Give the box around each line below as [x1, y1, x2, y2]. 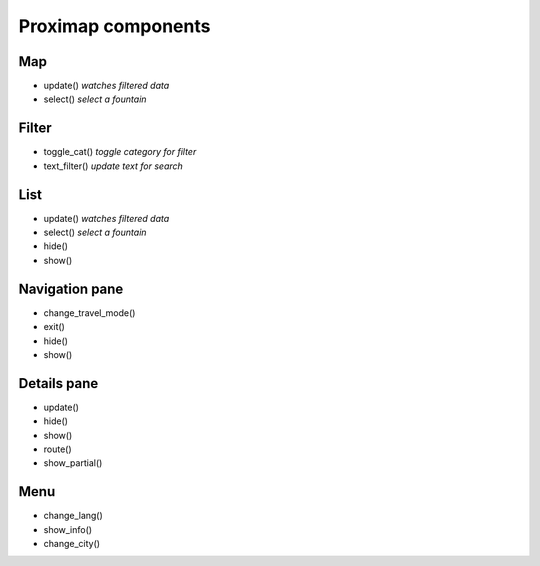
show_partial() [43, 457, 103, 469]
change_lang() [43, 510, 104, 522]
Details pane [18, 375, 99, 392]
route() [43, 443, 72, 455]
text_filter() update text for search [43, 160, 184, 172]
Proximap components [18, 15, 211, 37]
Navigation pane [18, 280, 124, 297]
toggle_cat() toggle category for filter [43, 146, 197, 158]
